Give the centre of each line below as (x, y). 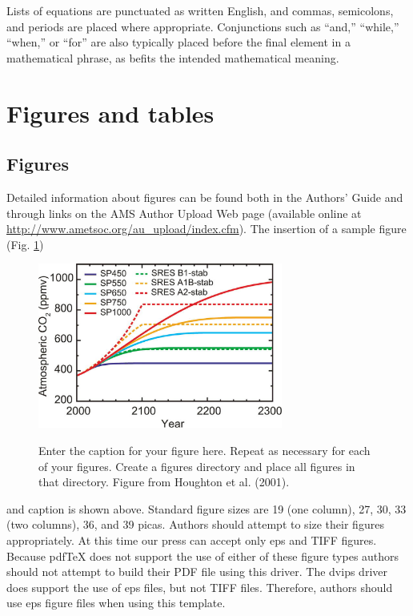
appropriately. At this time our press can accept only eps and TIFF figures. (192, 540)
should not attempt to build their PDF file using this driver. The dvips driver (197, 572)
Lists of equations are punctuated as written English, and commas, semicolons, (200, 10)
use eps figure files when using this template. (116, 603)
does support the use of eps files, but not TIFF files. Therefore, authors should (200, 587)
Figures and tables (110, 113)
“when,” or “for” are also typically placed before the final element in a (178, 42)
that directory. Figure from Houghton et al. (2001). (164, 482)
